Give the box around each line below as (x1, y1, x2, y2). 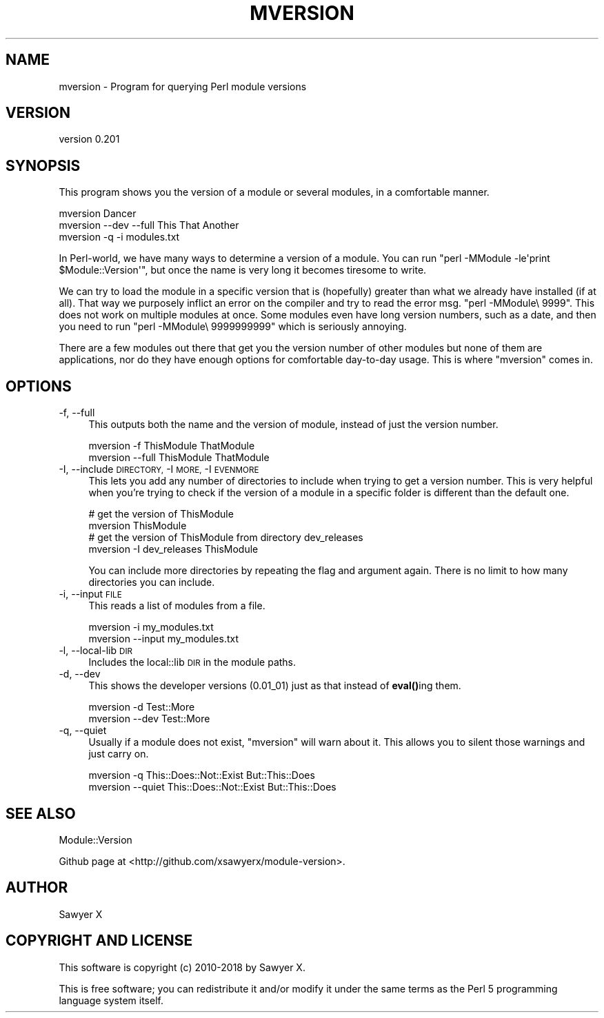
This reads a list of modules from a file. (88, 600, 265, 612)
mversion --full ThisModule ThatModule (88, 451, 270, 464)
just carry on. (88, 748, 149, 760)
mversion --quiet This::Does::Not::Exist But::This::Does (88, 781, 336, 793)
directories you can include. (88, 576, 215, 589)
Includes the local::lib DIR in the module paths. (88, 656, 296, 669)
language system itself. (59, 994, 163, 1006)
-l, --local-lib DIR (59, 644, 133, 657)
